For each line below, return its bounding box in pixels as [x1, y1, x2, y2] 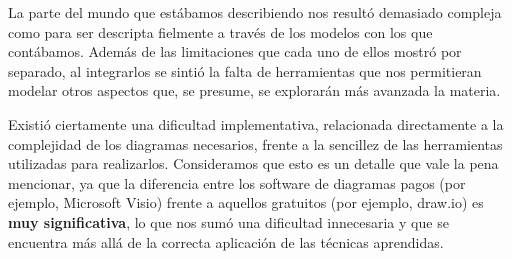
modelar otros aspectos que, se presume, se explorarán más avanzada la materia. [8, 80, 501, 101]
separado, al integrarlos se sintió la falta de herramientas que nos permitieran [8, 60, 482, 81]
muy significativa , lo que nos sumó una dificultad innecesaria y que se [8, 211, 449, 232]
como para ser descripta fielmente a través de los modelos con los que [8, 21, 433, 42]
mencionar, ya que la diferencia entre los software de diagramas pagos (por [8, 172, 466, 193]
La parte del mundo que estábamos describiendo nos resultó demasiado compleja [8, 2, 502, 22]
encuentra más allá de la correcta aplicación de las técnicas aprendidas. [8, 231, 444, 252]
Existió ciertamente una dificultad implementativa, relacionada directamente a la [8, 113, 504, 134]
